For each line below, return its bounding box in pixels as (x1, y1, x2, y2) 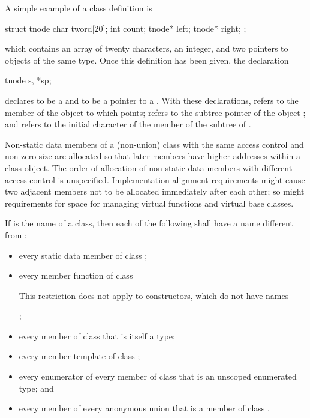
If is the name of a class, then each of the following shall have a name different (5, 217, 293, 229)
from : (5, 228, 27, 241)
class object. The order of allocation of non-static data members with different (5, 161, 293, 174)
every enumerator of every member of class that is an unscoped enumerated (19, 370, 297, 383)
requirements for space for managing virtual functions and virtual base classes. (5, 196, 294, 209)
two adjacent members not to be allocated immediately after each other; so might (5, 185, 305, 198)
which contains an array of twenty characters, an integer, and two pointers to (5, 42, 288, 55)
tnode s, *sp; (5, 74, 52, 86)
